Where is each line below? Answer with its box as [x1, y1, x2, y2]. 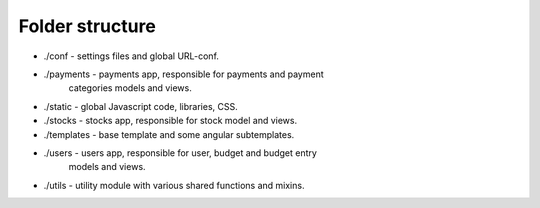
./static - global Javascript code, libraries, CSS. [43, 100, 239, 112]
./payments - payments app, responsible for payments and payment [43, 68, 324, 80]
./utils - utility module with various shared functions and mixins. [43, 179, 305, 191]
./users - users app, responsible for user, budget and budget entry [43, 146, 317, 159]
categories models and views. [68, 82, 192, 94]
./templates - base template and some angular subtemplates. [43, 128, 295, 140]
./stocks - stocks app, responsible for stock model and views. [43, 115, 298, 127]
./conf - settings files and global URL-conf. [43, 50, 220, 62]
